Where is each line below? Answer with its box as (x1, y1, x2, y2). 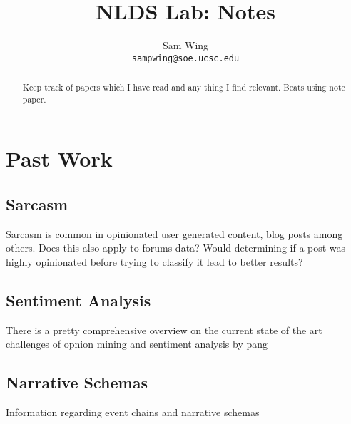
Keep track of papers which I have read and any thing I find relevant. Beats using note (22, 81, 345, 93)
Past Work (6, 144, 113, 173)
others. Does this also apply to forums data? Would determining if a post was (6, 240, 346, 255)
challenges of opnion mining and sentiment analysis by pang (6, 336, 268, 351)
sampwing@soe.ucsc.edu (131, 53, 240, 63)
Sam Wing (162, 38, 209, 53)
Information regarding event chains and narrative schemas (6, 405, 260, 420)
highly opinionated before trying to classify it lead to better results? (6, 254, 303, 269)
